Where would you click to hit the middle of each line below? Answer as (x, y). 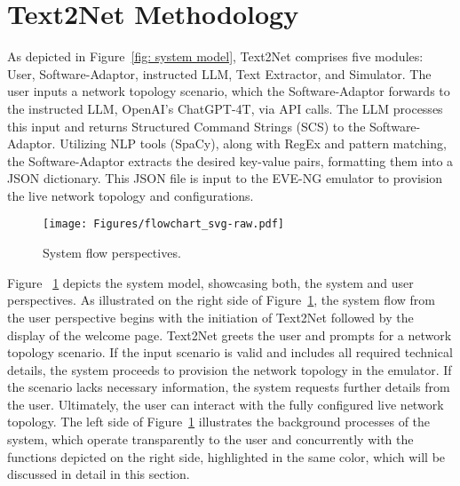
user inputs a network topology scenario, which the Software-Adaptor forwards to (229, 91)
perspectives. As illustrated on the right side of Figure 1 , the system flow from (221, 300)
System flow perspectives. (112, 253)
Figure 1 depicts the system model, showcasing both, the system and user (210, 282)
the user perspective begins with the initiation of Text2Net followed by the (210, 317)
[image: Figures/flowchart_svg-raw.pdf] (164, 224)
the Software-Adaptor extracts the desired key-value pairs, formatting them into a (230, 160)
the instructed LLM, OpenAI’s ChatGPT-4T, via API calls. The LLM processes (225, 108)
